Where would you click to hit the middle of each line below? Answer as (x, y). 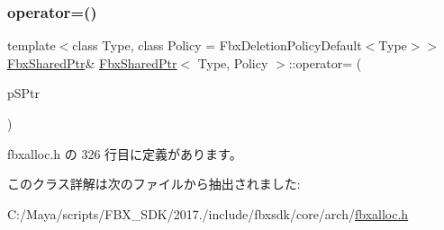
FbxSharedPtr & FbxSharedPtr (92, 62)
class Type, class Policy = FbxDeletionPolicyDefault (217, 45)
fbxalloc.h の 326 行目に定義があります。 (125, 153)
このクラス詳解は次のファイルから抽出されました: (154, 184)
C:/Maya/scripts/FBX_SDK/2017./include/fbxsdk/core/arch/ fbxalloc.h (208, 213)
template (32, 45)
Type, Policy (233, 62)
